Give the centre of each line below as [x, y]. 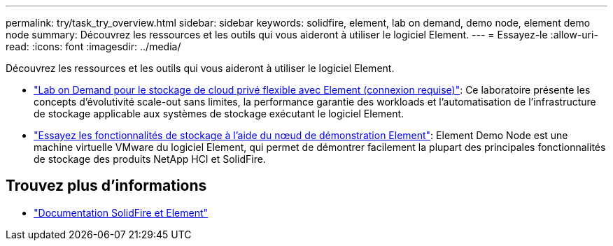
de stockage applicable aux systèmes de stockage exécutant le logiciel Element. [219, 114]
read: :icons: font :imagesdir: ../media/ [93, 46]
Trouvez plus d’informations [106, 186]
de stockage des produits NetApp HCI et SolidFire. [150, 159]
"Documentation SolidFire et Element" [121, 212]
